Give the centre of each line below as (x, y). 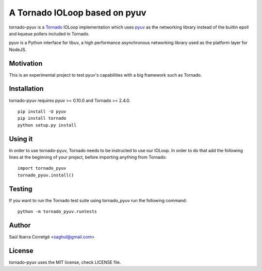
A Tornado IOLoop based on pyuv (78, 13)
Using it (21, 139)
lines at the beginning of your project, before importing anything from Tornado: (88, 157)
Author (20, 225)
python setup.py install (47, 125)
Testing (21, 189)
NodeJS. (18, 49)
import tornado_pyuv (42, 168)
